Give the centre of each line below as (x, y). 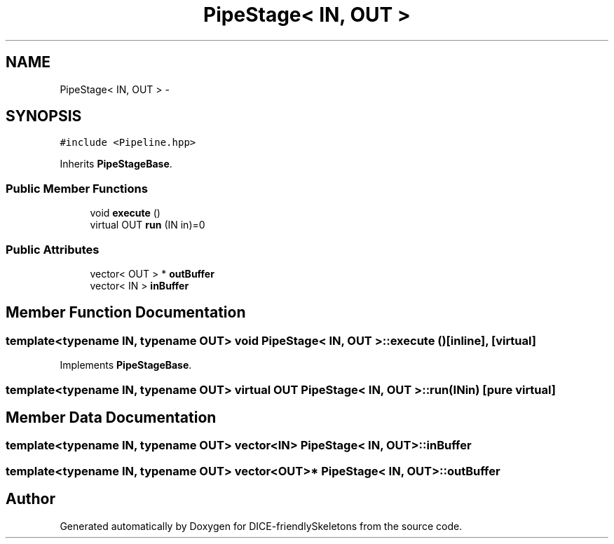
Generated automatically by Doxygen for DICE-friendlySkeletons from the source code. (261, 526)
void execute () (125, 213)
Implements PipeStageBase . (126, 365)
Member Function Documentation (126, 313)
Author (30, 499)
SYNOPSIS (44, 116)
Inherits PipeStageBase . (116, 164)
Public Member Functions (77, 188)
